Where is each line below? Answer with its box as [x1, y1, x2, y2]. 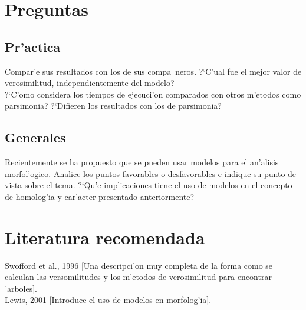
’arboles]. [5, 282, 37, 294]
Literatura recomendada [5, 225, 205, 249]
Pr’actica [5, 37, 61, 55]
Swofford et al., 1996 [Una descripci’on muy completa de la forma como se [5, 259, 273, 271]
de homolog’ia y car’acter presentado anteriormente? [5, 190, 195, 202]
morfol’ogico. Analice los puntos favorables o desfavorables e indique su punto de [5, 167, 297, 179]
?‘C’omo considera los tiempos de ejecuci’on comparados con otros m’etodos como [5, 88, 301, 100]
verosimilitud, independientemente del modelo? [5, 76, 175, 89]
